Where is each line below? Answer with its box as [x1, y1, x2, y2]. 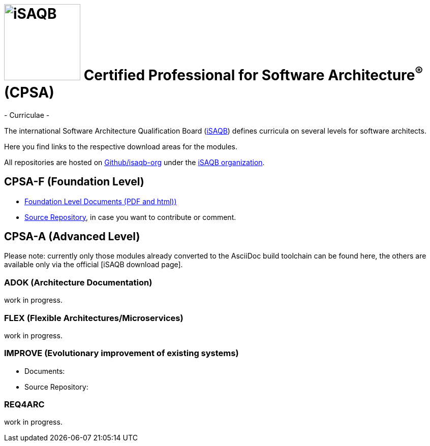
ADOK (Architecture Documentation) [4, 277, 152, 288]
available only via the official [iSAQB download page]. [4, 260, 183, 269]
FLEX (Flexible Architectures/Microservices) [4, 312, 183, 323]
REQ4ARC [4, 399, 45, 410]
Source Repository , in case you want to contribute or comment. [24, 212, 236, 221]
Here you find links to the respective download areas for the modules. [4, 142, 237, 151]
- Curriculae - [4, 110, 50, 119]
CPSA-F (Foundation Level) [4, 175, 144, 188]
